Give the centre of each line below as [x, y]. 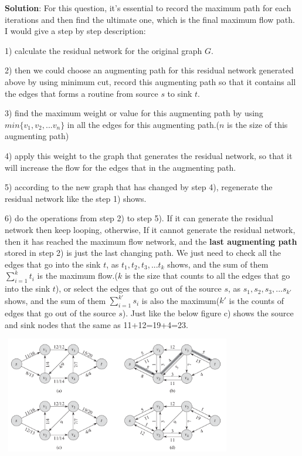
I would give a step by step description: [75, 31]
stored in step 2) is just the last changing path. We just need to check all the [143, 253]
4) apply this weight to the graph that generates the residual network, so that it [149, 155]
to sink [180, 93]
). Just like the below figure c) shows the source [208, 313]
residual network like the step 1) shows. [76, 198]
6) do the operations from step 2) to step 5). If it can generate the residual [139, 218]
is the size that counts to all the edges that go [207, 276]
